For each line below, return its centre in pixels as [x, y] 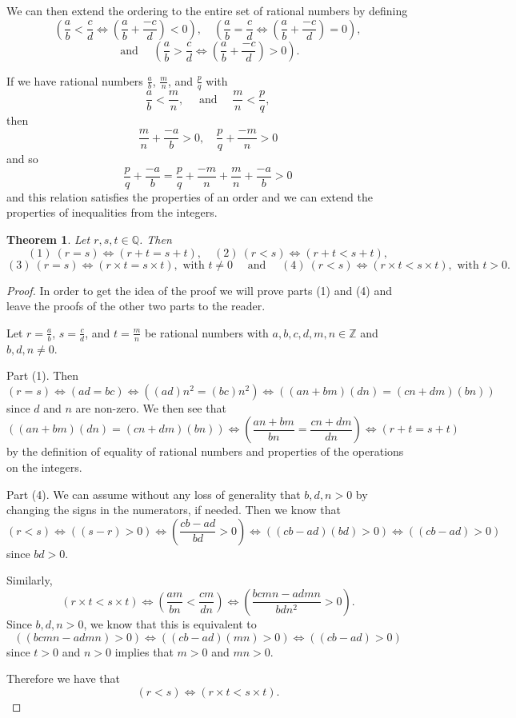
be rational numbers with [206, 332]
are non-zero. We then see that [151, 407]
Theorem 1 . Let [48, 239]
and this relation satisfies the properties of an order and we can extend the [190, 196]
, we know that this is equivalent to [170, 623]
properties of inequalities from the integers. [112, 212]
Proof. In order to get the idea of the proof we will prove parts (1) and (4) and [200, 290]
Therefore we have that [64, 678]
